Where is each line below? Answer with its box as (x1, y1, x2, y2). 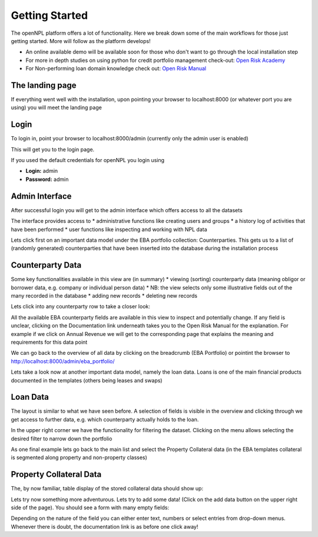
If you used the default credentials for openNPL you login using (11, 157, 165, 164)
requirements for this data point (11, 338, 88, 345)
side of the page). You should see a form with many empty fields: (11, 504, 170, 511)
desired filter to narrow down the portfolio (11, 435, 112, 442)
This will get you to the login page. (11, 146, 95, 153)
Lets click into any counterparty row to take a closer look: (11, 303, 150, 310)
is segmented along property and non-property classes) (11, 454, 147, 461)
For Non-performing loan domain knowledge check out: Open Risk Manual (25, 65, 206, 72)
